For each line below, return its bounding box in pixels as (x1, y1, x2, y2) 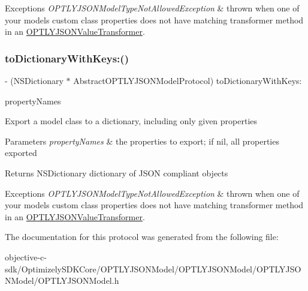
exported (5, 146, 37, 159)
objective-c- (5, 250, 47, 263)
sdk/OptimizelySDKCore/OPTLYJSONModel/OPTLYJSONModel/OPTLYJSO (5, 262, 301, 275)
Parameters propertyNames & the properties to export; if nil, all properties (5, 134, 279, 147)
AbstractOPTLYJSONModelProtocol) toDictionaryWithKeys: (73, 74, 302, 86)
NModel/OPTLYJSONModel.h (5, 274, 119, 287)
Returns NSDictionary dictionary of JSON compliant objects (5, 166, 228, 179)
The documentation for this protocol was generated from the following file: (5, 230, 279, 243)
